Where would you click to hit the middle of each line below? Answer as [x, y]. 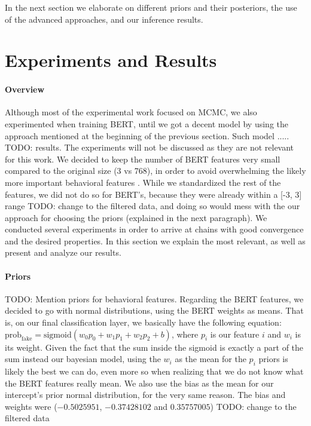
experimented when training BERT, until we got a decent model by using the [147, 123]
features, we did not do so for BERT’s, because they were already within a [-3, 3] [153, 194]
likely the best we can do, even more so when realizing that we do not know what [154, 371]
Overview [25, 89]
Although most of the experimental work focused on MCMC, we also [131, 112]
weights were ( [31, 406]
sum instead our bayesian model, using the [83, 359]
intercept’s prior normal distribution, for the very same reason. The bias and [145, 395]
